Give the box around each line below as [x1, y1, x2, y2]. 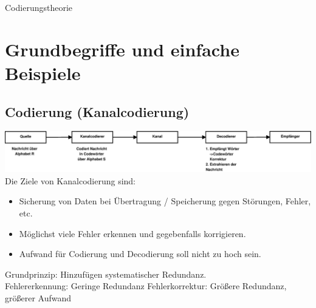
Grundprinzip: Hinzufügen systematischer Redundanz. [5, 267, 207, 280]
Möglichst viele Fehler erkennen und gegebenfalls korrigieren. [19, 227, 246, 239]
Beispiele [5, 60, 81, 85]
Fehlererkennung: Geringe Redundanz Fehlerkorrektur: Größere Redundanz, [5, 280, 287, 292]
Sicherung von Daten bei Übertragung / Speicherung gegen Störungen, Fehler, [19, 195, 311, 207]
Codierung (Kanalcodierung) [5, 102, 190, 121]
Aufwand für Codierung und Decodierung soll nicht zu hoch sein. [19, 247, 261, 260]
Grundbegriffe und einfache [5, 36, 239, 61]
